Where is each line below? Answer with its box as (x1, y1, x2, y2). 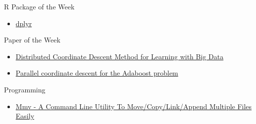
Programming (4, 84, 46, 94)
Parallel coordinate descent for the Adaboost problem (15, 68, 178, 78)
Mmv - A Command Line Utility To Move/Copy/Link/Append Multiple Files (15, 101, 252, 111)
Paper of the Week (4, 35, 60, 45)
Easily (15, 111, 35, 121)
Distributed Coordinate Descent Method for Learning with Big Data (15, 51, 224, 61)
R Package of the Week (4, 1, 75, 11)
